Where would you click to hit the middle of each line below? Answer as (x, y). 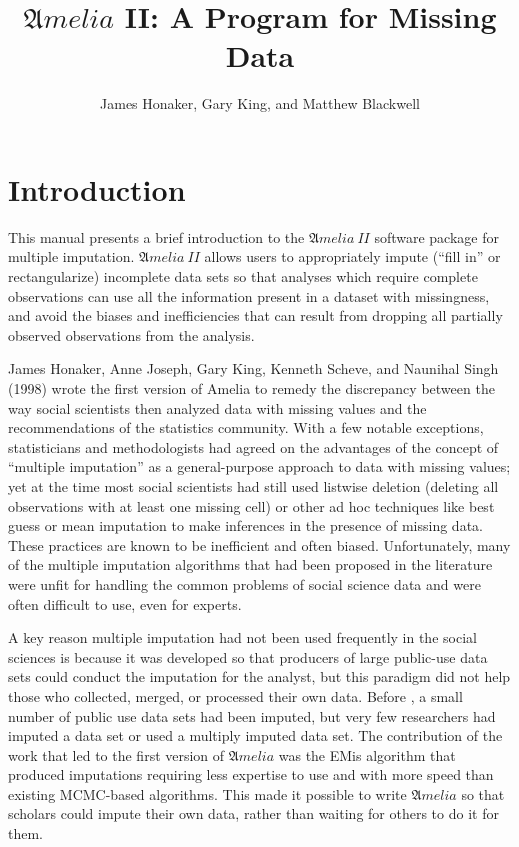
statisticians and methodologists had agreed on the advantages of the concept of (253, 446)
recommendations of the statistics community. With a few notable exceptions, (246, 427)
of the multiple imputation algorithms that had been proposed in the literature (250, 564)
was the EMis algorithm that (367, 754)
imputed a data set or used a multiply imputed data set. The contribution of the (255, 735)
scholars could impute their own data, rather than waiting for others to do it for (253, 813)
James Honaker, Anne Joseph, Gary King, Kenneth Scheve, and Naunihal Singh (253, 368)
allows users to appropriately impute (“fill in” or (352, 256)
